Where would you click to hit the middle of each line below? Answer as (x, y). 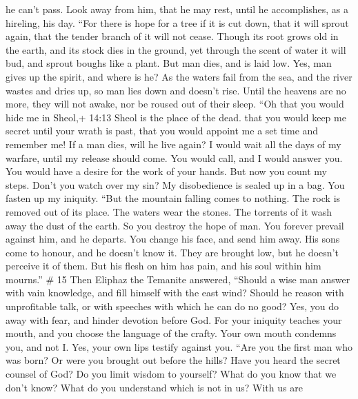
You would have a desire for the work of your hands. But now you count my (167, 171)
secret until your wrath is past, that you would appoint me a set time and (162, 131)
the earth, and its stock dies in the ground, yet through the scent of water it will (176, 49)
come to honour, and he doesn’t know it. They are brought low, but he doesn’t (172, 252)
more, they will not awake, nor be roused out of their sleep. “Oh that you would (175, 104)
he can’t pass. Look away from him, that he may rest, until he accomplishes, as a (177, 9)
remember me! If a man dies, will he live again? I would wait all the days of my (173, 144)
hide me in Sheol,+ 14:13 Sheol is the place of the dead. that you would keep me (176, 117)
